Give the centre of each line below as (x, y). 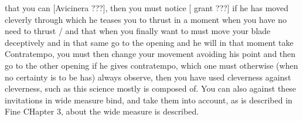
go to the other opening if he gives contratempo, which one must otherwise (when (151, 65)
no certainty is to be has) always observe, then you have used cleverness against (148, 77)
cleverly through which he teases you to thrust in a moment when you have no (146, 19)
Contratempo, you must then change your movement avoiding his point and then (150, 54)
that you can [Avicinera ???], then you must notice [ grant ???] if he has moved (147, 8)
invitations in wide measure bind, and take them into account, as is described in (149, 100)
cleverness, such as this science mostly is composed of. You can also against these (151, 88)
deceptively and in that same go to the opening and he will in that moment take (149, 42)
